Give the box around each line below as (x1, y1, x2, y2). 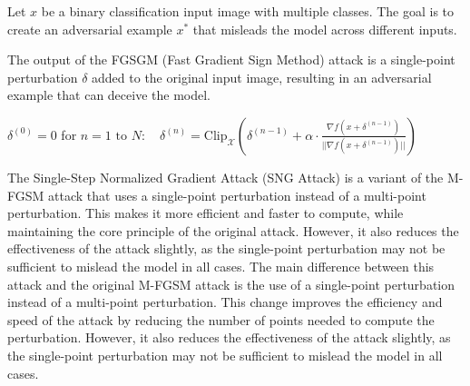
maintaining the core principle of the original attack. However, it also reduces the (7, 221, 459, 240)
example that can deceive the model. (7, 85, 211, 104)
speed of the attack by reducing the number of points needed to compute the (7, 310, 435, 329)
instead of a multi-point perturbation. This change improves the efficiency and (7, 292, 443, 312)
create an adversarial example (7, 19, 172, 38)
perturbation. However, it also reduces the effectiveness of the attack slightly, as (7, 328, 451, 347)
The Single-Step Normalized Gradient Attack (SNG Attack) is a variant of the (7, 167, 444, 186)
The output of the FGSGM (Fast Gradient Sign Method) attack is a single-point (7, 50, 455, 69)
